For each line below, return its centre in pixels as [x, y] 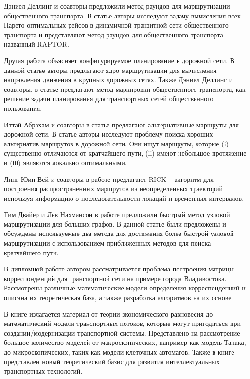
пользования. [23, 108]
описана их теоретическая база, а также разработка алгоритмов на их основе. [119, 298]
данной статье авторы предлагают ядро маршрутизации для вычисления [110, 70]
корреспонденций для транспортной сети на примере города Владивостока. [115, 278]
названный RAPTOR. [36, 44]
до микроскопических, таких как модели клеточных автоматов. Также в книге [119, 352]
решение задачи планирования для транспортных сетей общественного [109, 99]
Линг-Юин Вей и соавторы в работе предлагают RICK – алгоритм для [109, 179]
